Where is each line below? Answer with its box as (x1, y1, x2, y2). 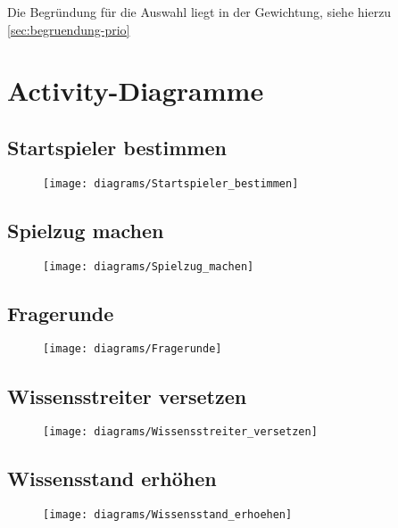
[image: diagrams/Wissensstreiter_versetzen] (43, 425, 318, 439)
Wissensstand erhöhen (7, 465, 217, 492)
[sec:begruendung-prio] (7, 20, 130, 38)
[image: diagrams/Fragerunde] (43, 342, 222, 356)
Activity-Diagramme (7, 72, 264, 109)
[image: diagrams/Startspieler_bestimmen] (43, 177, 299, 190)
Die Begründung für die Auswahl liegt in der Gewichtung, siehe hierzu (7, 3, 392, 21)
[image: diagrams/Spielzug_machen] (43, 260, 254, 273)
